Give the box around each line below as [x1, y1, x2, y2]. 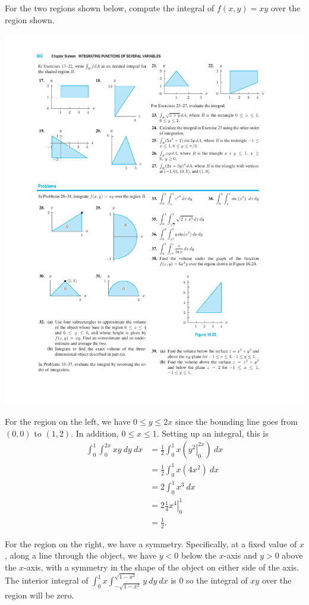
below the [181, 549, 217, 562]
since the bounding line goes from [175, 415, 298, 428]
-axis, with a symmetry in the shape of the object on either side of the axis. [24, 560, 299, 573]
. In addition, [71, 427, 119, 439]
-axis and [223, 549, 257, 562]
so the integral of [186, 574, 248, 587]
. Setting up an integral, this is [156, 427, 269, 439]
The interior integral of [5, 574, 89, 587]
